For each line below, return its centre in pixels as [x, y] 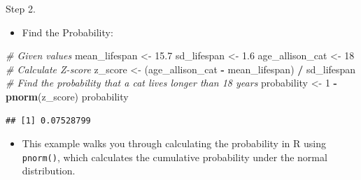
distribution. [49, 171]
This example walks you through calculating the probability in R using [174, 143]
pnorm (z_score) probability [67, 96]
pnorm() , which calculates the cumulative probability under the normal [175, 157]
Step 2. [21, 8]
